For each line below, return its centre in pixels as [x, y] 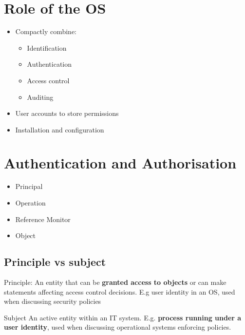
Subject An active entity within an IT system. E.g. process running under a [123, 317]
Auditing [40, 97]
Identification [47, 47]
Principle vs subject [55, 262]
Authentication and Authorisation [120, 163]
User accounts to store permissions [67, 113]
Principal [29, 186]
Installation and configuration [60, 129]
